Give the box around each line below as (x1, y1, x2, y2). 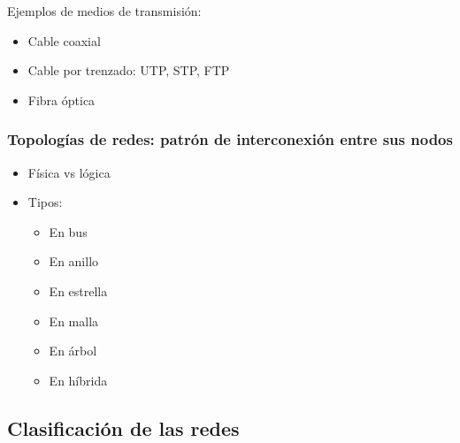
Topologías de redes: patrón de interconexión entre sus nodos (7, 128, 453, 150)
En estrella (49, 281, 108, 300)
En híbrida (49, 370, 108, 389)
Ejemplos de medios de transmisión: (7, 2, 202, 19)
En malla (49, 311, 99, 330)
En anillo (49, 252, 99, 271)
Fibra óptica (27, 90, 96, 109)
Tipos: (27, 193, 63, 211)
